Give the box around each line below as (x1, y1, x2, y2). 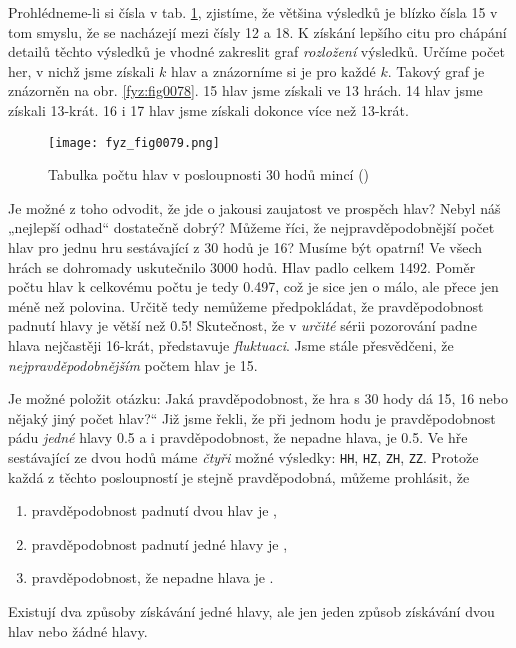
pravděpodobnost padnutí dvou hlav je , (31, 500, 277, 521)
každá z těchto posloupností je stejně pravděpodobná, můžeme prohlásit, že (8, 466, 470, 487)
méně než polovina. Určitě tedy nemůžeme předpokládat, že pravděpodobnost (8, 295, 484, 316)
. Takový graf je (387, 60, 485, 81)
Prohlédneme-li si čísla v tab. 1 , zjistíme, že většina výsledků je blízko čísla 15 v (8, 2, 498, 22)
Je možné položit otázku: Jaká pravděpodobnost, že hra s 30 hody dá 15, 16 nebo (8, 388, 508, 409)
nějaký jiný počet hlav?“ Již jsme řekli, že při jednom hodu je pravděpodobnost (8, 407, 496, 428)
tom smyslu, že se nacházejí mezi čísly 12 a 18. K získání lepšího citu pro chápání (8, 21, 507, 42)
